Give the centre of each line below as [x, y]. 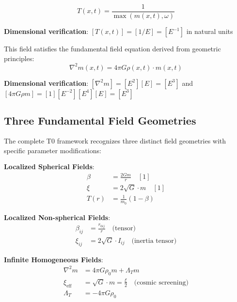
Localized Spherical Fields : [49, 167]
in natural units [210, 31]
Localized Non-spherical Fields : [57, 217]
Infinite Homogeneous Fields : [54, 259]
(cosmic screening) [161, 282]
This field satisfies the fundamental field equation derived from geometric [112, 49]
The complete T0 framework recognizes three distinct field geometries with [115, 140]
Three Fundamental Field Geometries [100, 120]
